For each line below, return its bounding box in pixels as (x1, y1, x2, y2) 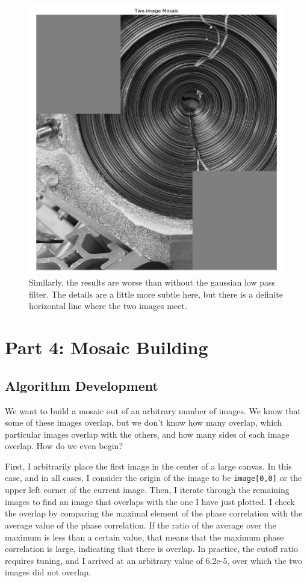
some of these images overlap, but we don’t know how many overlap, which (5, 416, 282, 429)
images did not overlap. (5, 566, 91, 578)
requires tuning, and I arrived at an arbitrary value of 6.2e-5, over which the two (5, 554, 302, 566)
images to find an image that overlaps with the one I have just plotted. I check (5, 495, 295, 507)
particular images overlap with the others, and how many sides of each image (5, 427, 290, 440)
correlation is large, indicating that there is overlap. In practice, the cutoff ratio (5, 542, 298, 555)
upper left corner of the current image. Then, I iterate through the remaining (5, 483, 290, 496)
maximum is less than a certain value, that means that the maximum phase (5, 530, 284, 543)
